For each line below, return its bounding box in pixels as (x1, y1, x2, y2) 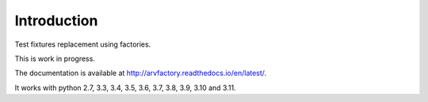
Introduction (14, 12, 98, 29)
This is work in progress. (14, 54, 95, 63)
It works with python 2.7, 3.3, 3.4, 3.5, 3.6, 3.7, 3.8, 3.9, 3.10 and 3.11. (14, 83, 237, 93)
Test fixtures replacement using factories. (14, 40, 151, 49)
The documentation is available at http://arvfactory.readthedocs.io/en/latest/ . (14, 68, 267, 78)
